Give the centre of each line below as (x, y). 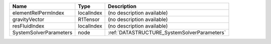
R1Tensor (89, 19)
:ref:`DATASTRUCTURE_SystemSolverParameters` (167, 32)
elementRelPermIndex (38, 13)
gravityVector (28, 19)
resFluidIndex (28, 26)
